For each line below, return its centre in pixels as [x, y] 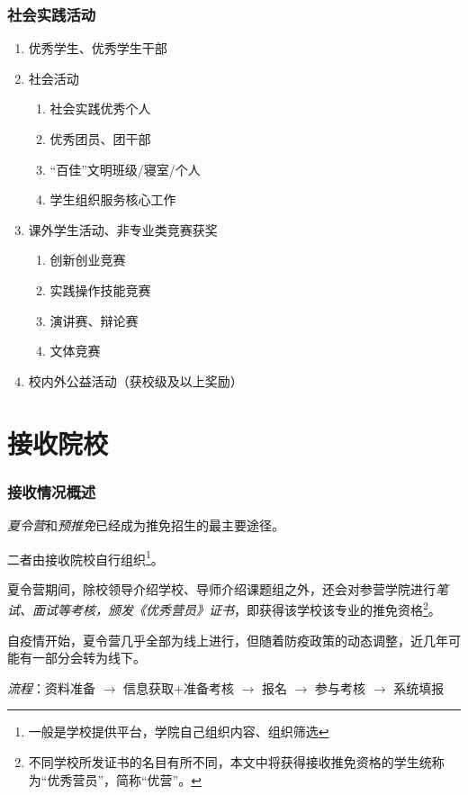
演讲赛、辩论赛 [94, 320]
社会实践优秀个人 [100, 108]
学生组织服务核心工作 [113, 199]
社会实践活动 [52, 14]
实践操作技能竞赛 [100, 289]
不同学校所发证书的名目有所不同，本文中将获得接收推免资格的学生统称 [236, 762]
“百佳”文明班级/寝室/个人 [125, 169]
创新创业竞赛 [88, 260]
